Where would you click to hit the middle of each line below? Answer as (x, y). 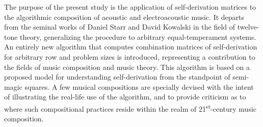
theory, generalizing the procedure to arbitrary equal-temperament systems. (138, 36)
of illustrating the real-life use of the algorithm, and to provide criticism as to (125, 97)
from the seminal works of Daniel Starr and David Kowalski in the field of (120, 27)
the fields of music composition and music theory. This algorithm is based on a (127, 67)
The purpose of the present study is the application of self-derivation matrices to (130, 7)
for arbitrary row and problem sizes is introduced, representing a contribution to (130, 56)
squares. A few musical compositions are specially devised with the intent (139, 86)
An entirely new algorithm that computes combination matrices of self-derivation (131, 47)
